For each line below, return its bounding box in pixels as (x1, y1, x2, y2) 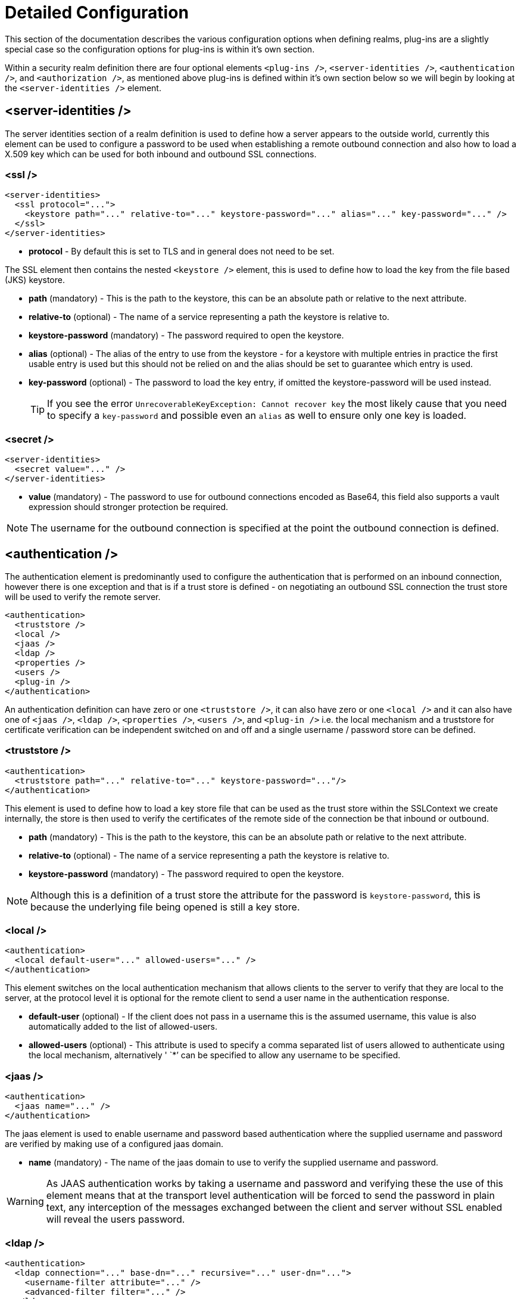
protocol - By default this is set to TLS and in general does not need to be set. (29, 246, 335, 257)
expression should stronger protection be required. (29, 502, 229, 512)
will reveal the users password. (46, 1213, 185, 1226)
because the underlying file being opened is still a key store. (30, 900, 300, 913)
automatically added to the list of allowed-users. (29, 1021, 218, 1032)
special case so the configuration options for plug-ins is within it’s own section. (5, 43, 315, 54)
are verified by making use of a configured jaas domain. (5, 1139, 224, 1149)
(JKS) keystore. (5, 275, 65, 285)
